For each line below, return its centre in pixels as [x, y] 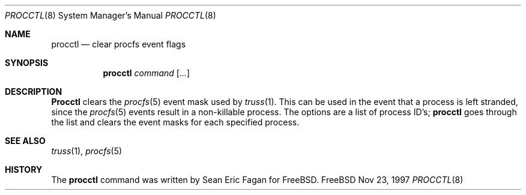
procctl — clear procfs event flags [119, 44]
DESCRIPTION [34, 91]
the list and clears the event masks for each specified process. [175, 122]
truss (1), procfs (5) [87, 151]
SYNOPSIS [27, 63]
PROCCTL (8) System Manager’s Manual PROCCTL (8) [110, 15]
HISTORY [24, 169]
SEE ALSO [25, 141]
